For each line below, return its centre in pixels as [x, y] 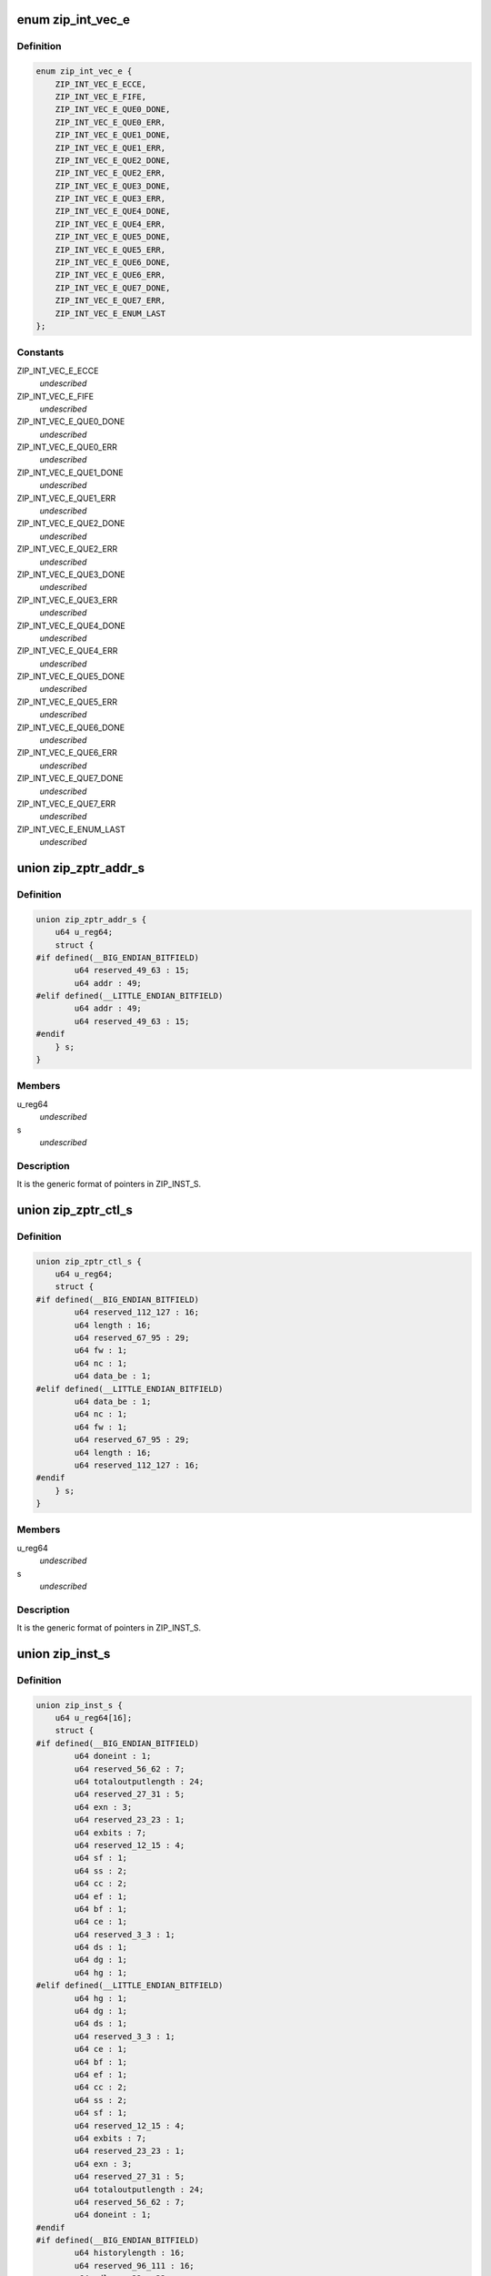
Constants [40, 352]
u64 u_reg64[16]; [94, 1718]
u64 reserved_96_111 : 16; [134, 2266]
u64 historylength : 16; [130, 2253]
